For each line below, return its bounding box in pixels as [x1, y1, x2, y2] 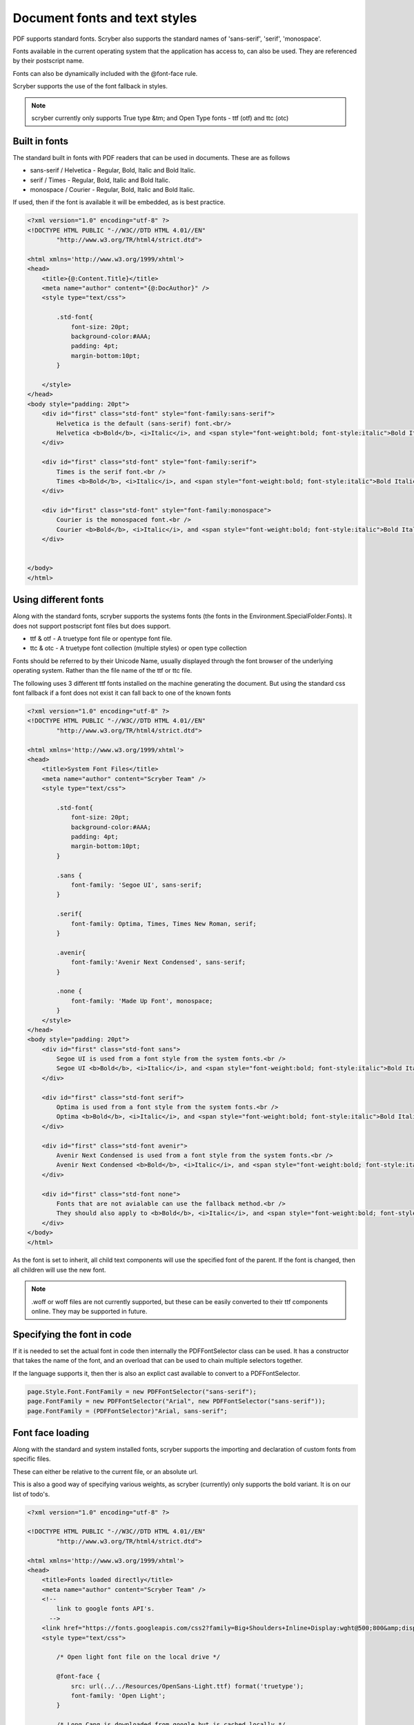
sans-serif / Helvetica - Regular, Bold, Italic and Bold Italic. [30, 166, 196, 175]
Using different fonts [12, 594, 104, 606]
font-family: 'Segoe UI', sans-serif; [70, 881, 203, 889]
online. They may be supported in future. [31, 1308, 148, 1316]
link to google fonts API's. [56, 1605, 155, 1613]
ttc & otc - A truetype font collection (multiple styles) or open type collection [30, 644, 247, 652]
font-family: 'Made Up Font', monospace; [70, 997, 213, 1005]
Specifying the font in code [12, 1328, 132, 1340]
